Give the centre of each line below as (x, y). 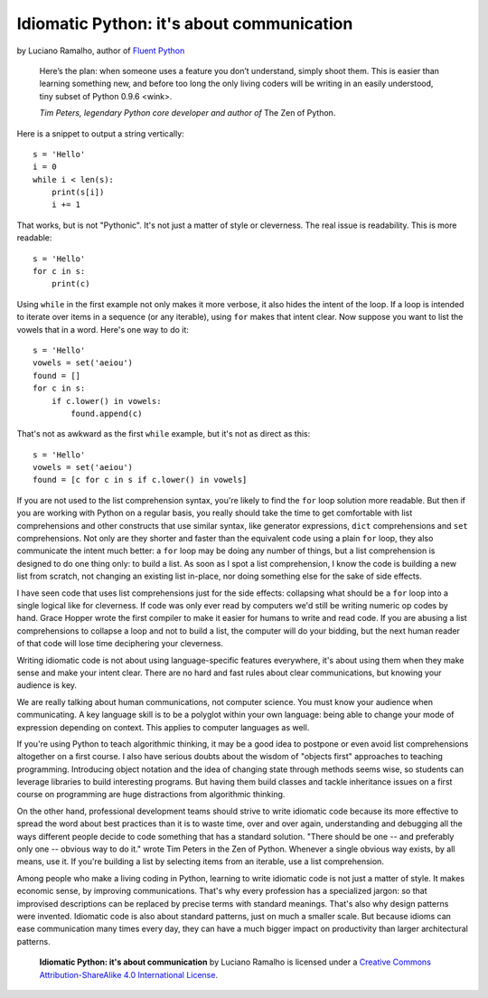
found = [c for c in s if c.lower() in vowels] (140, 480)
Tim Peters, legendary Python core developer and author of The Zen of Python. (188, 113)
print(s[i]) (78, 193)
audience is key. (47, 685)
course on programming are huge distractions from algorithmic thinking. (151, 795)
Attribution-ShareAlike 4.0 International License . (129, 974)
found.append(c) (107, 413)
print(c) (70, 284)
